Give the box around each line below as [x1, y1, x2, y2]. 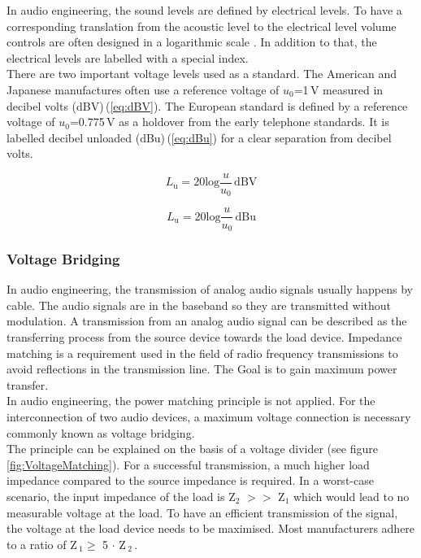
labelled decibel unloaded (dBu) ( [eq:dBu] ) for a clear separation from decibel [7, 129, 392, 146]
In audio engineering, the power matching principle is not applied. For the [7, 392, 375, 409]
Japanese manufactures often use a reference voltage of [7, 81, 280, 98]
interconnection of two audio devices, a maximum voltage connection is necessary [7, 408, 411, 425]
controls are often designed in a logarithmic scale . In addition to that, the [7, 33, 377, 50]
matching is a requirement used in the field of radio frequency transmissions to [7, 344, 398, 361]
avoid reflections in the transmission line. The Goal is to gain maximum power [7, 360, 397, 377]
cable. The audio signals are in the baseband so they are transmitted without [7, 296, 392, 313]
